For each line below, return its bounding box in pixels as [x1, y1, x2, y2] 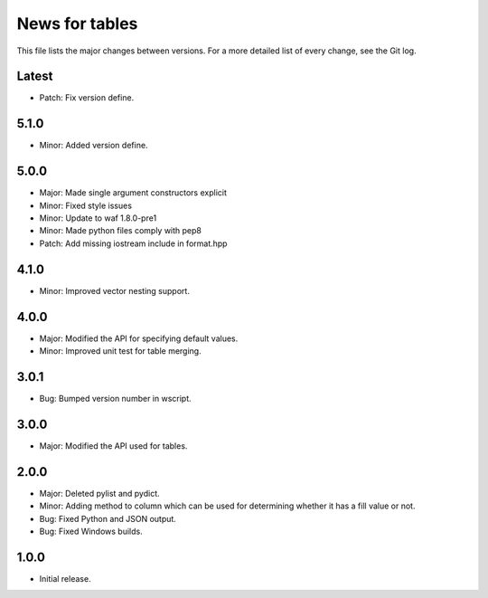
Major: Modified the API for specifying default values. [39, 333, 239, 344]
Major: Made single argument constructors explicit [39, 187, 228, 198]
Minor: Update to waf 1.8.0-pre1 [39, 213, 157, 223]
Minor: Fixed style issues [39, 200, 133, 211]
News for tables [16, 14, 138, 33]
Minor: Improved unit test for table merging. [39, 346, 202, 356]
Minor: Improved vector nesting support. [39, 285, 190, 296]
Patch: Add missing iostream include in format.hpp [39, 238, 228, 249]
